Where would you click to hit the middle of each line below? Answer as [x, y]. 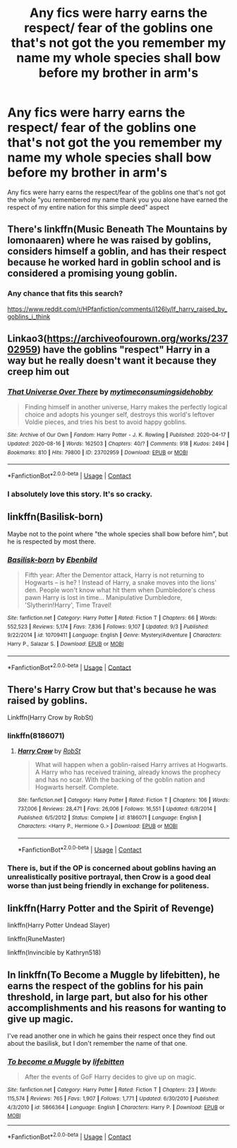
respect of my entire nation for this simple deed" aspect [89, 207]
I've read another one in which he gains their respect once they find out [111, 1036]
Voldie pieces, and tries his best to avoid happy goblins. [105, 422]
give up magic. [41, 1019]
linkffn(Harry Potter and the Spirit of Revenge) [111, 908]
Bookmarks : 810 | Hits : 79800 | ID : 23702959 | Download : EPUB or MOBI [98, 452]
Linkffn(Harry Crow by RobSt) [50, 718]
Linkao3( [27, 339]
